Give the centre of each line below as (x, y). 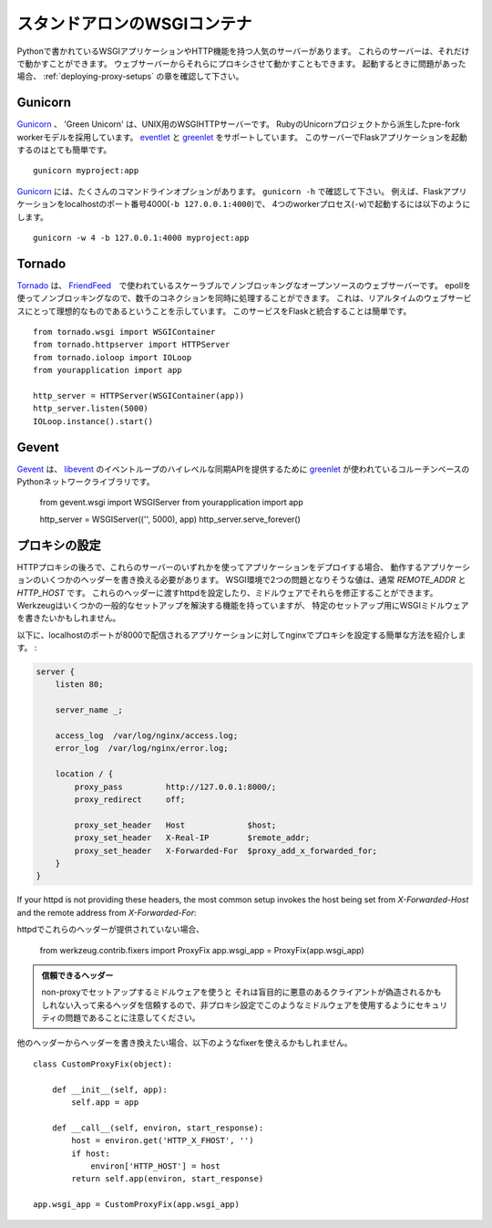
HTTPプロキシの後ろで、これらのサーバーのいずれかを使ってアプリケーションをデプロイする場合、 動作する (220, 567)
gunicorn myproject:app (86, 171)
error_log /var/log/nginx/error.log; (142, 749)
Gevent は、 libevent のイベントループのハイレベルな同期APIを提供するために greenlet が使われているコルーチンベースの (243, 469)
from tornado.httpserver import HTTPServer (132, 345)
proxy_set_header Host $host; (175, 825)
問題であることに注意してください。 (133, 1018)
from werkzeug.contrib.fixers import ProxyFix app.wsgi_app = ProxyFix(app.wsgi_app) (202, 950)
